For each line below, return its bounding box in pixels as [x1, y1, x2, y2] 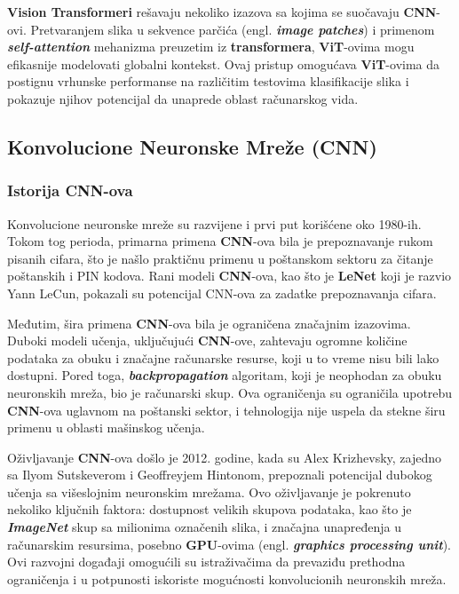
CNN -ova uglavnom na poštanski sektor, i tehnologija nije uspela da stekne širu [7, 400, 446, 419]
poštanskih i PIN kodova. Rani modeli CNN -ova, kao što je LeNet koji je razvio [7, 266, 452, 285]
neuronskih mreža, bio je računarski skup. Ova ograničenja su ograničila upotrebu [7, 383, 453, 401]
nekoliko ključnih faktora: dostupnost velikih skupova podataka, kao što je [7, 500, 412, 519]
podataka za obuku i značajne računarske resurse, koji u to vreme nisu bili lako [7, 348, 439, 367]
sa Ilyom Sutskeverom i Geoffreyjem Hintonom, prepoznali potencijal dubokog [7, 465, 432, 484]
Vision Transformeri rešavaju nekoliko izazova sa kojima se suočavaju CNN [7, 3, 437, 20]
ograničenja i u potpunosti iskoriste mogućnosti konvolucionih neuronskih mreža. [7, 569, 447, 588]
